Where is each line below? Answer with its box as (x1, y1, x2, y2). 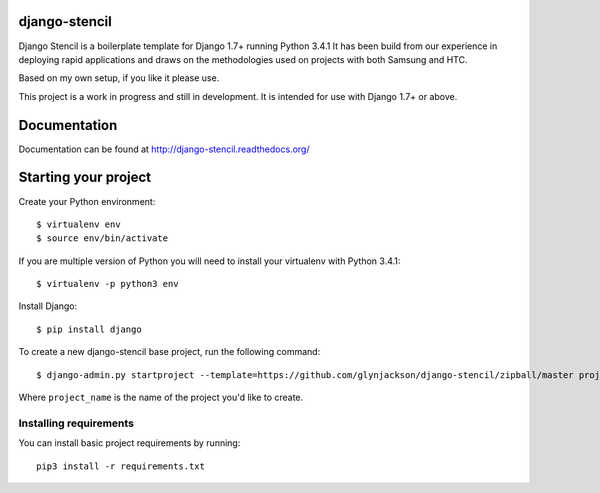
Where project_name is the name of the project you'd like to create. (18, 391, 304, 404)
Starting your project (18, 169, 152, 186)
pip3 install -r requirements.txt (36, 460, 205, 472)
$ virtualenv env (36, 218, 121, 230)
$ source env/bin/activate (36, 233, 169, 244)
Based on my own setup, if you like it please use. (18, 72, 220, 84)
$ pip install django (36, 323, 142, 335)
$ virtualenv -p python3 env (36, 278, 179, 290)
